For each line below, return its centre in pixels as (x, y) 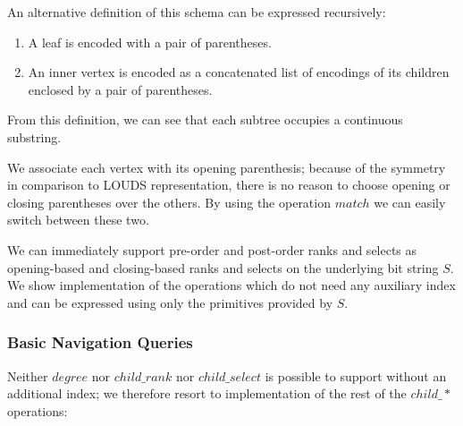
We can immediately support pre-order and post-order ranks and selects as (212, 249)
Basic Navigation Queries (100, 342)
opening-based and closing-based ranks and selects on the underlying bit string (223, 267)
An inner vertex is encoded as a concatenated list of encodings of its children (239, 72)
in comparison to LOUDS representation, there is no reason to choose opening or (229, 185)
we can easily (410, 202)
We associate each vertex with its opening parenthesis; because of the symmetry (227, 167)
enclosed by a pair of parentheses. (120, 89)
